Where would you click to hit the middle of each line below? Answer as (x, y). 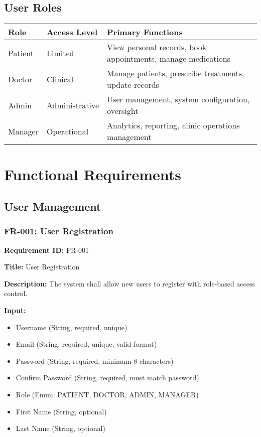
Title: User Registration (42, 267)
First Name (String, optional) (61, 411)
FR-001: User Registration (59, 231)
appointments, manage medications (169, 59)
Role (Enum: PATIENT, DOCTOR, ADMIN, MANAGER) (107, 394)
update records (133, 85)
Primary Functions (145, 32)
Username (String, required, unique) (72, 327)
